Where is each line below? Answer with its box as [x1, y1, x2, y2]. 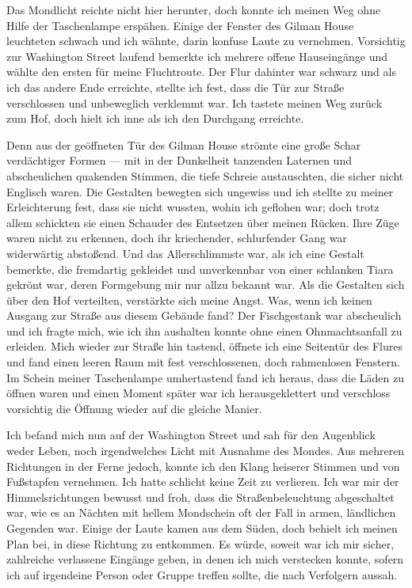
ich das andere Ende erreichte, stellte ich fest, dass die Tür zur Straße [6, 78, 345, 95]
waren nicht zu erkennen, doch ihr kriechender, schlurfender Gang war [6, 230, 347, 246]
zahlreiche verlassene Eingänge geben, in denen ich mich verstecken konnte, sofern [6, 551, 404, 567]
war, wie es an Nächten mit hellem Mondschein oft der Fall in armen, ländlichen [6, 504, 396, 521]
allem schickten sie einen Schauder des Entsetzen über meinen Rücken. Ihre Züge [6, 214, 399, 230]
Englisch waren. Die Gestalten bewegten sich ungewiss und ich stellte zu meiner [6, 183, 394, 199]
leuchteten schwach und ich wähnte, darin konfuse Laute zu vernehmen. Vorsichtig [6, 32, 406, 49]
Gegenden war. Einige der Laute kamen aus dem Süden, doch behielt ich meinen [6, 520, 398, 536]
